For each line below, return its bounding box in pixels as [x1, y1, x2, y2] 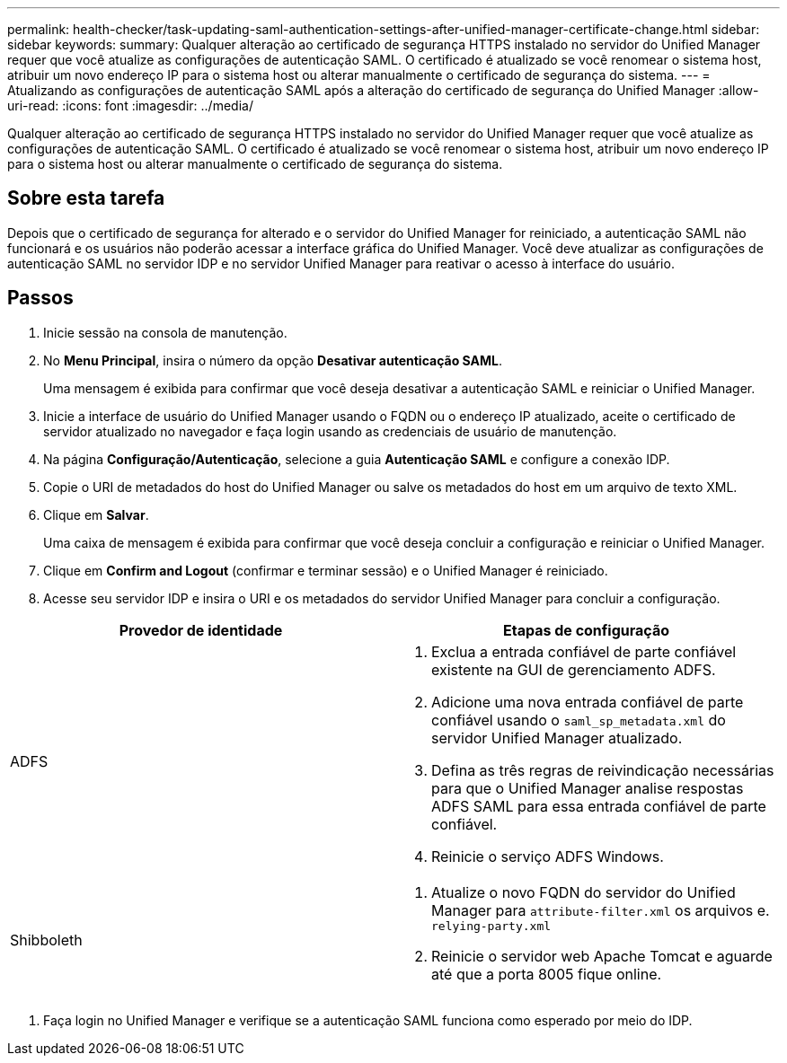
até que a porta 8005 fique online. [431, 964, 662, 983]
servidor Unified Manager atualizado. [431, 728, 683, 747]
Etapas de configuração [503, 620, 669, 639]
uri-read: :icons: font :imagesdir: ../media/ [7, 98, 253, 113]
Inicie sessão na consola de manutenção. [43, 324, 287, 340]
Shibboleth [10, 931, 83, 950]
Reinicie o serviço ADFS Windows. [431, 847, 664, 865]
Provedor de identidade [119, 620, 283, 639]
